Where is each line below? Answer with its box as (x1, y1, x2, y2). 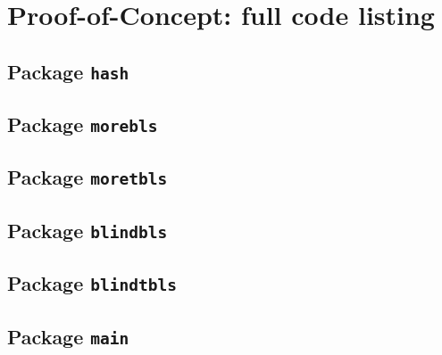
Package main (7, 322, 129, 350)
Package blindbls (7, 216, 168, 244)
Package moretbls (7, 163, 168, 191)
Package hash (7, 57, 129, 85)
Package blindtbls (7, 269, 177, 297)
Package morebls (7, 111, 158, 138)
